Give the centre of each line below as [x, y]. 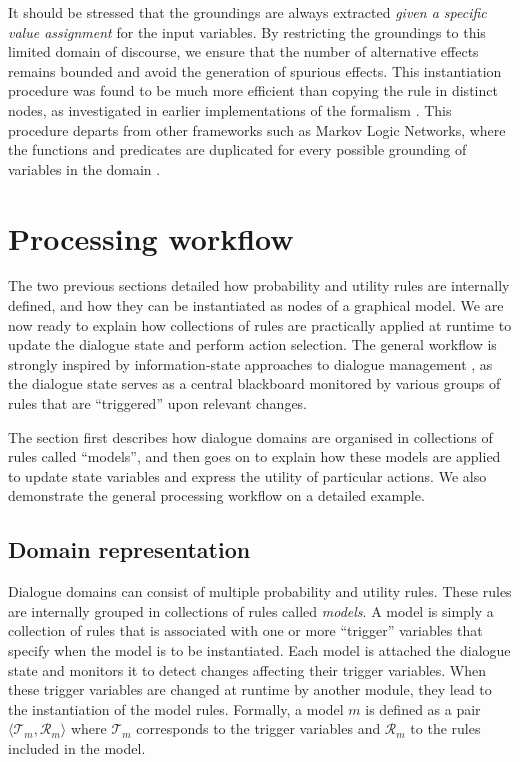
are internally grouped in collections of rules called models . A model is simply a [251, 610]
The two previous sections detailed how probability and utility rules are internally [259, 285]
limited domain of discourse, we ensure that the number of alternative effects [243, 51]
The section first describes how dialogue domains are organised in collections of [250, 436]
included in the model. [77, 747]
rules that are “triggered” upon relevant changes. [158, 403]
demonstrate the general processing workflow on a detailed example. [216, 495]
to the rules [445, 728]
